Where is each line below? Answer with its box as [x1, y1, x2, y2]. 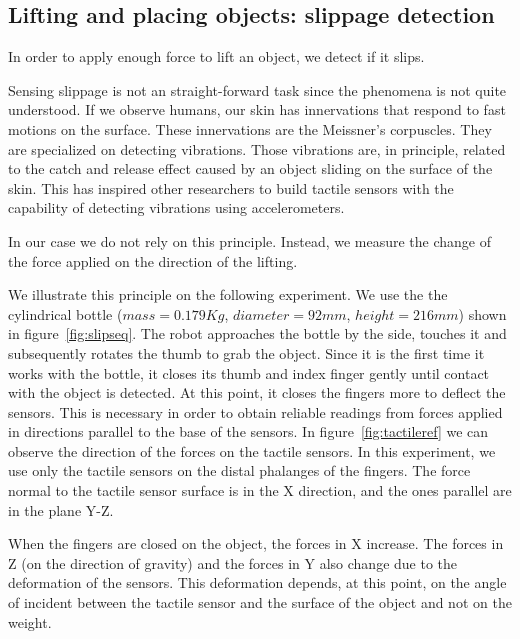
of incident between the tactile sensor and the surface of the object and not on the [8, 592, 512, 613]
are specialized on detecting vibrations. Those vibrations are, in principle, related [8, 138, 506, 159]
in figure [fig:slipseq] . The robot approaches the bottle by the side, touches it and [8, 323, 507, 344]
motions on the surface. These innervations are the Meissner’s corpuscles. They [8, 118, 492, 139]
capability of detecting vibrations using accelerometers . [8, 197, 345, 218]
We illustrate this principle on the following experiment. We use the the [8, 284, 448, 305]
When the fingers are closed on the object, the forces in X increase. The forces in [8, 533, 504, 554]
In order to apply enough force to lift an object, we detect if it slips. [8, 46, 425, 67]
